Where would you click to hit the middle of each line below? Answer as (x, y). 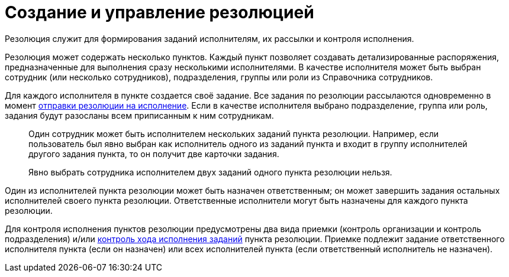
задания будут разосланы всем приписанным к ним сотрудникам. (139, 115)
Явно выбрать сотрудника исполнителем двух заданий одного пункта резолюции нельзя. (210, 172)
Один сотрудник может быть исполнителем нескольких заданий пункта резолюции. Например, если (234, 133)
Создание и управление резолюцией (160, 12)
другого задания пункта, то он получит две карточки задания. (154, 154)
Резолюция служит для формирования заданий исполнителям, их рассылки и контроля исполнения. (210, 38)
